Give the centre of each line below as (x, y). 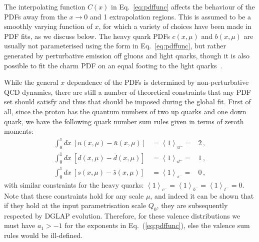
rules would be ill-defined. (43, 235)
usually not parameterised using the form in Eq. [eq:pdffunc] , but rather (115, 46)
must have (20, 225)
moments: (19, 131)
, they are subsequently (192, 205)
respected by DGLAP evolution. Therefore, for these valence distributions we (122, 215)
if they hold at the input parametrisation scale (75, 205)
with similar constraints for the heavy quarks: (74, 184)
